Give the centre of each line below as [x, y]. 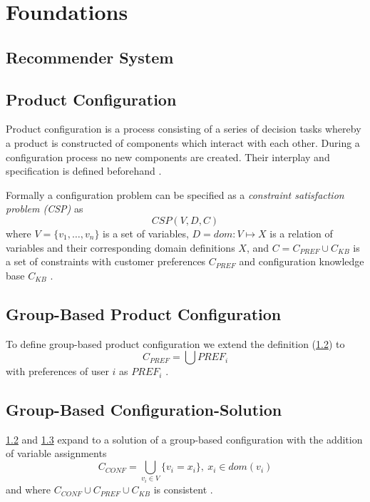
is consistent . [183, 490]
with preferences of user [57, 371]
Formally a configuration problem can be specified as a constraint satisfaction [175, 194]
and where [29, 490]
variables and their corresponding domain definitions [120, 247]
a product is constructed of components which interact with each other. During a [183, 142]
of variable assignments [56, 453]
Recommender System [90, 57]
